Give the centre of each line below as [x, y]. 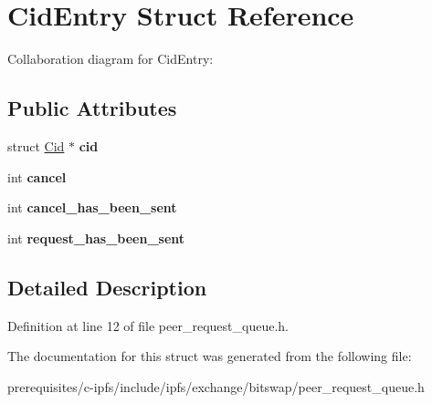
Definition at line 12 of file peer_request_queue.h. [148, 325]
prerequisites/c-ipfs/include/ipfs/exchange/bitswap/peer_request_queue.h [216, 386]
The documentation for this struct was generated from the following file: [210, 356]
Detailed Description [107, 287]
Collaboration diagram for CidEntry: [111, 59]
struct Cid [36, 145]
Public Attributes [92, 108]
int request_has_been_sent [96, 238]
